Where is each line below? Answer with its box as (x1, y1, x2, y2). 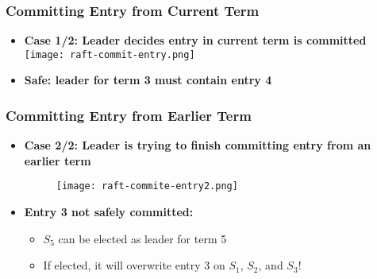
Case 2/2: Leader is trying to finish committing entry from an (24, 137, 371, 153)
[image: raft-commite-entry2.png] (56, 180, 238, 192)
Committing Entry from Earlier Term (6, 105, 252, 125)
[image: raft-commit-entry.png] (24, 48, 195, 60)
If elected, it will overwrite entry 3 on (43, 257, 225, 273)
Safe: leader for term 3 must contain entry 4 (24, 72, 272, 88)
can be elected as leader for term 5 (58, 230, 227, 246)
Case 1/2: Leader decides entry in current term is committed (24, 32, 367, 48)
